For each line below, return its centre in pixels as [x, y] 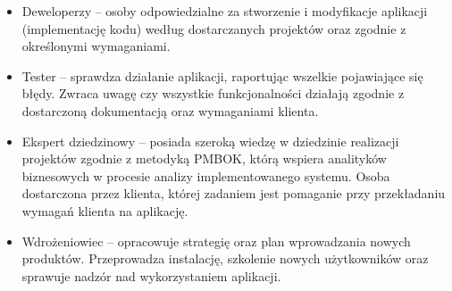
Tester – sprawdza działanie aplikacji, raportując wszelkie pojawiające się [222, 75]
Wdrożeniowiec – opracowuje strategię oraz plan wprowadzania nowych [216, 241]
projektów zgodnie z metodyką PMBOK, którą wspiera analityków [204, 158]
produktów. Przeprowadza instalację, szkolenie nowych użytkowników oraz [225, 258]
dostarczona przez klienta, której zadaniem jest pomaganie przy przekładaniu [234, 193]
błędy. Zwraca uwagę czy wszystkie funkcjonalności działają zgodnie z [213, 93]
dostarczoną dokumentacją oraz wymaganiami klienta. [170, 110]
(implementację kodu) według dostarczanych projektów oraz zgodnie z [214, 28]
